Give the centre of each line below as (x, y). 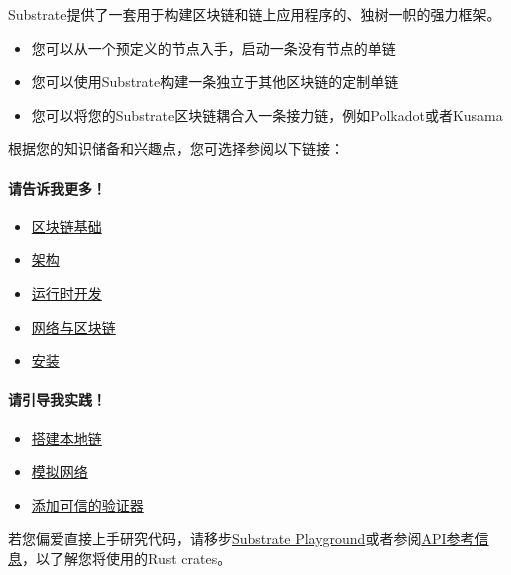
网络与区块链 (73, 326)
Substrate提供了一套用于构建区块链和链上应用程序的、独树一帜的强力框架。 (254, 14)
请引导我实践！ (57, 399)
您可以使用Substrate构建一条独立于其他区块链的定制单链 (215, 81)
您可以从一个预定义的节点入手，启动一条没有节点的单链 (213, 47)
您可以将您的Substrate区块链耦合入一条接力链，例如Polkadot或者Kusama (267, 114)
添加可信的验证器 (87, 504)
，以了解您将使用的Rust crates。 (127, 557)
